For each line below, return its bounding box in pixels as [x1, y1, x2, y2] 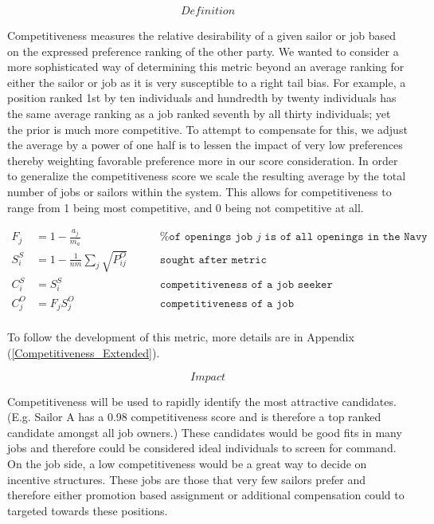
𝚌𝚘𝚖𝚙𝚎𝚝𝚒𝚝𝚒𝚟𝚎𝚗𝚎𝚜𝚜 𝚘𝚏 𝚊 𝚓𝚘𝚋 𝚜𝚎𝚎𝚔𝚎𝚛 [159, 279, 333, 291]
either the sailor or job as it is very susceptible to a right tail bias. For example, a [7, 73, 406, 90]
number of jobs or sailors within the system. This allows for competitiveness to [7, 183, 392, 199]
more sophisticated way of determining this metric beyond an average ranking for [7, 58, 405, 75]
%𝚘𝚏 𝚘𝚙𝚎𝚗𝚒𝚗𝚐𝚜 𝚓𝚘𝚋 [159, 231, 253, 243]
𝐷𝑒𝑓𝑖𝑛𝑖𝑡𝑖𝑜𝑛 [180, 6, 236, 17]
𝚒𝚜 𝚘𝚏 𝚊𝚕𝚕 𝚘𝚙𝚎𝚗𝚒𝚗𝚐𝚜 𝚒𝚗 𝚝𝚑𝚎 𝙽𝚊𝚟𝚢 [264, 231, 428, 243]
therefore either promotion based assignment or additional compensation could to [7, 487, 405, 503]
